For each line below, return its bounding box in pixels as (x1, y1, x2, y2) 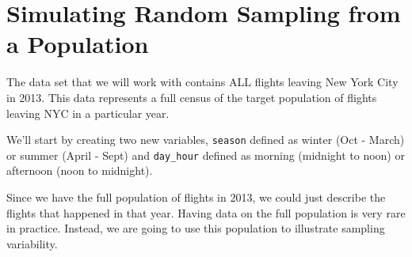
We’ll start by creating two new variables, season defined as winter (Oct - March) (6, 131, 405, 148)
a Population (6, 28, 149, 60)
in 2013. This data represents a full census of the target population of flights (6, 89, 377, 105)
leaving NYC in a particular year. (6, 104, 170, 121)
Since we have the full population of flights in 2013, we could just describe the (6, 189, 386, 205)
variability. (6, 235, 58, 251)
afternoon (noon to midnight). (6, 162, 153, 179)
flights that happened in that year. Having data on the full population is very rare (6, 204, 406, 221)
